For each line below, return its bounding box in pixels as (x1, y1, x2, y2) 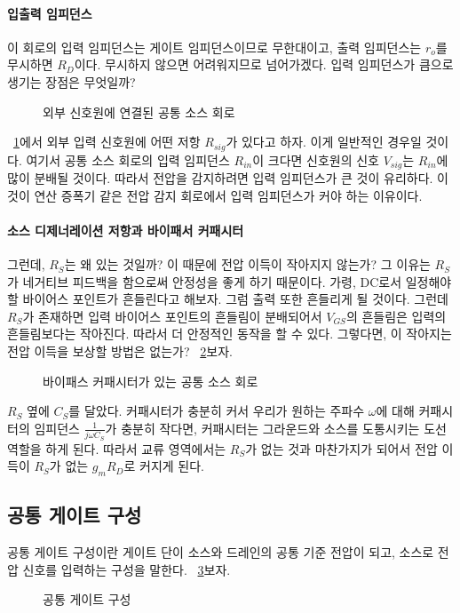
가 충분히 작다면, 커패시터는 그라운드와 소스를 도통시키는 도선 (105, 418, 447, 437)
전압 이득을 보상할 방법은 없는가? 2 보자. (7, 342, 233, 361)
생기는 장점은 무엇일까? (7, 72, 136, 91)
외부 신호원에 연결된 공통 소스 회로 (43, 102, 235, 121)
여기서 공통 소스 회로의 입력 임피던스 (26, 150, 230, 169)
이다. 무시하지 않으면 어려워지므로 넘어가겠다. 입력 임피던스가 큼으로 (74, 55, 454, 74)
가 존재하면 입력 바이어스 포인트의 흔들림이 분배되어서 (22, 306, 322, 325)
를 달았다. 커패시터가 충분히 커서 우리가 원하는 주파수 (68, 402, 365, 420)
